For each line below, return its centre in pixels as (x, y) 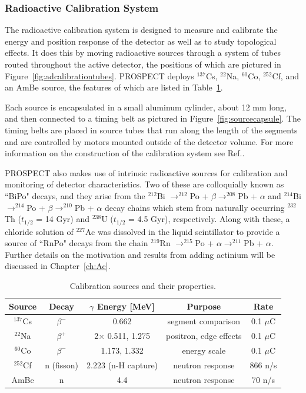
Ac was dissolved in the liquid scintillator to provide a (182, 231)
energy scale (204, 350)
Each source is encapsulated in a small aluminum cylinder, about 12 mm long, (146, 107)
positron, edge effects (204, 336)
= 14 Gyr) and (63, 219)
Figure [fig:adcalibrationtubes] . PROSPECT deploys (99, 75)
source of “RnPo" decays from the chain (76, 243)
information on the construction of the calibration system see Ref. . (125, 153)
